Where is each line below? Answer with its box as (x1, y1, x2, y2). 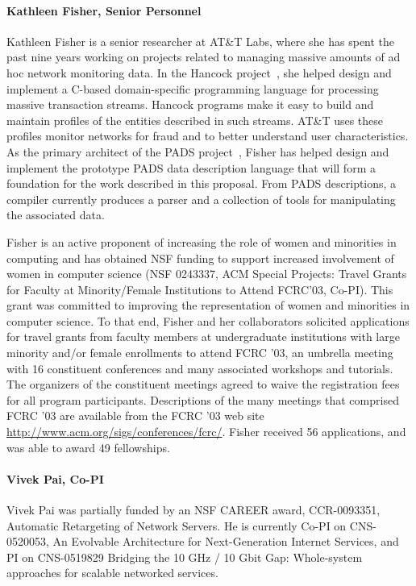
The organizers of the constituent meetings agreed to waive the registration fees (6, 376, 400, 393)
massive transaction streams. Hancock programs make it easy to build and (6, 96, 374, 113)
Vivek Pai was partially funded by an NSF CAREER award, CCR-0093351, (6, 501, 381, 518)
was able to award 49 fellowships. (6, 438, 170, 455)
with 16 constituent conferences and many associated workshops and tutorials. (6, 359, 393, 376)
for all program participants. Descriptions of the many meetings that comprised (6, 391, 399, 408)
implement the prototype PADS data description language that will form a (6, 159, 376, 176)
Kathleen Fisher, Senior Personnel (6, 2, 202, 19)
